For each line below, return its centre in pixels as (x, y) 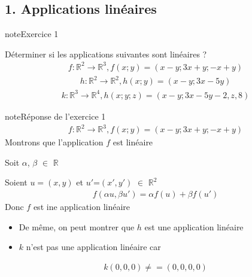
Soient (16, 182)
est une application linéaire (194, 226)
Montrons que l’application (54, 142)
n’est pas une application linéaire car (93, 247)
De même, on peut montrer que (77, 226)
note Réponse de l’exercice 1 (55, 116)
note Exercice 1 (32, 34)
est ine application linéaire (82, 206)
